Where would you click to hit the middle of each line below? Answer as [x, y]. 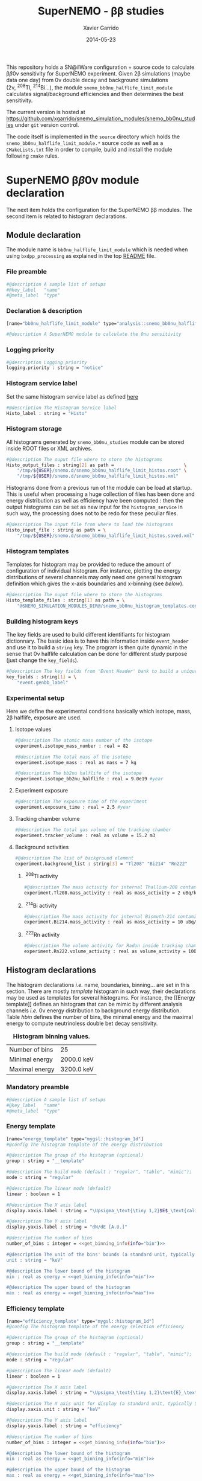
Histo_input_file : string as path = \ [56, 530]
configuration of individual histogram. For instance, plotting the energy [94, 571]
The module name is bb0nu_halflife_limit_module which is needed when [97, 249]
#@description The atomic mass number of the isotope [84, 740]
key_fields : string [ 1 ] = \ [41, 677]
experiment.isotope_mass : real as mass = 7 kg [75, 762]
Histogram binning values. [51, 1036]
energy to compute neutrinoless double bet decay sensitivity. [82, 1023]
